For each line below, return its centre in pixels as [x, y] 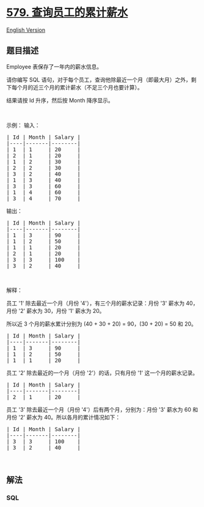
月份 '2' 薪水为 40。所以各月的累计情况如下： [64, 417]
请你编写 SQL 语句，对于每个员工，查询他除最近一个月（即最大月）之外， [99, 80]
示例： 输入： [23, 125]
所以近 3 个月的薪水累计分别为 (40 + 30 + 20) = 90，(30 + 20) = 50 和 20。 [102, 324]
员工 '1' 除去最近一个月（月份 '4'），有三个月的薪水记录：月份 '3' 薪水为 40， [102, 303]
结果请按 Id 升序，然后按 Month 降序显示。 [60, 100]
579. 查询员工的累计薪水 [67, 13]
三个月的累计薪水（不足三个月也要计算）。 [90, 87]
